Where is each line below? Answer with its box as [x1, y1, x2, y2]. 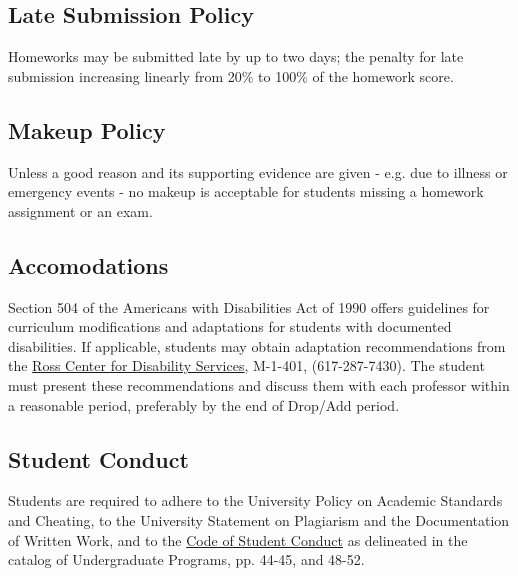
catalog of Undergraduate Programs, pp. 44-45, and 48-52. [8, 549, 365, 570]
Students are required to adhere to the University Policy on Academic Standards [8, 490, 503, 511]
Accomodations [8, 249, 169, 280]
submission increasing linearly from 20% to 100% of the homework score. [8, 65, 454, 86]
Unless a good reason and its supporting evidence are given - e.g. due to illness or [8, 161, 508, 182]
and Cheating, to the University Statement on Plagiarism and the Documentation [8, 509, 510, 530]
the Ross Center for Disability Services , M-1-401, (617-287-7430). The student [8, 355, 485, 376]
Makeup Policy [8, 114, 166, 145]
